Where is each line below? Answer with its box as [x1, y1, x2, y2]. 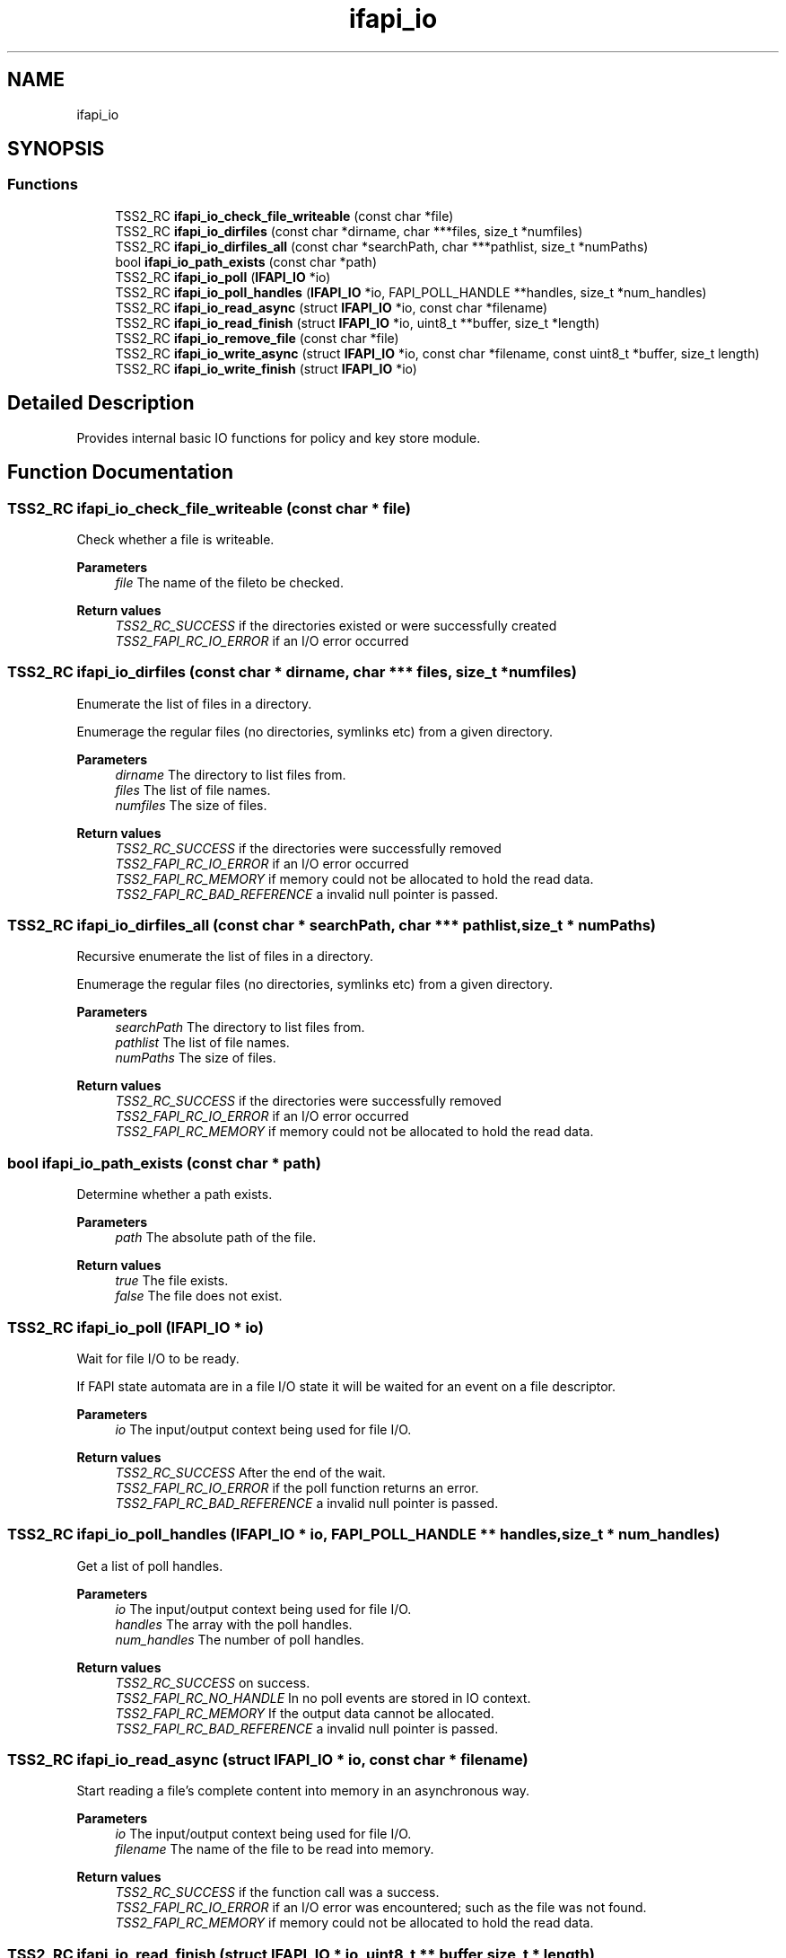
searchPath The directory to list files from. [115, 1019, 365, 1036]
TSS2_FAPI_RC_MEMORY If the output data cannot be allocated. [115, 1705, 494, 1721]
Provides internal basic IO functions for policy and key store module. [76, 429, 481, 445]
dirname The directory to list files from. [115, 766, 346, 782]
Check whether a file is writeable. [76, 531, 275, 547]
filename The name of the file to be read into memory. [115, 1841, 434, 1857]
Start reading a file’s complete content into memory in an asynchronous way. [76, 1783, 529, 1799]
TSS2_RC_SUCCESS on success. [115, 1674, 310, 1690]
